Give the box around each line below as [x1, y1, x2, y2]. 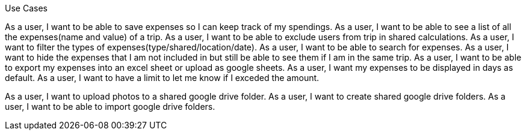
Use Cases [5, 3, 48, 13]
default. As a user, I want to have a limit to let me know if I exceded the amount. [5, 73, 320, 83]
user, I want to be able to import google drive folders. [5, 101, 215, 112]
